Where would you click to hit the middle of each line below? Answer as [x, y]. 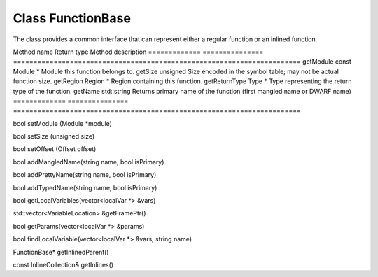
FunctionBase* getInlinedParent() [61, 252]
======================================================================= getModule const [182, 62]
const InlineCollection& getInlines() [63, 264]
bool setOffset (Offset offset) [55, 149]
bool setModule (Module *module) [62, 123]
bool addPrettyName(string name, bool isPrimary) [85, 175]
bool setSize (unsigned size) [54, 136]
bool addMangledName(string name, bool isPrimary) [89, 162]
